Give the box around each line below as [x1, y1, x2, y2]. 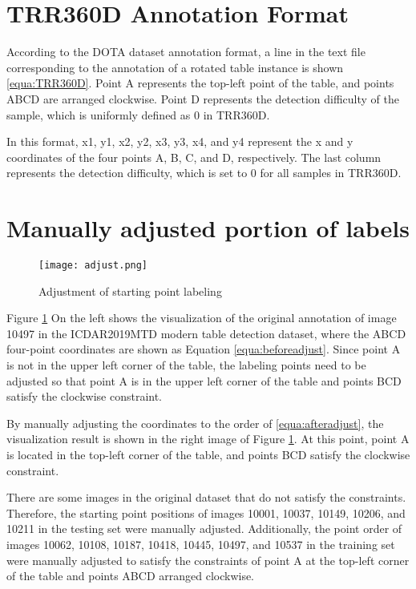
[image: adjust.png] [38, 260, 148, 271]
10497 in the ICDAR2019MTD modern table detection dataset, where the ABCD [6, 325, 406, 341]
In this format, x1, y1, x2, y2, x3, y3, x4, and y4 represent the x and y [6, 133, 353, 150]
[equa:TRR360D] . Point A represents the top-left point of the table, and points [6, 75, 394, 91]
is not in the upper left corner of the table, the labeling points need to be [6, 357, 366, 373]
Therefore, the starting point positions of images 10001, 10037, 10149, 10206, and [6, 504, 406, 521]
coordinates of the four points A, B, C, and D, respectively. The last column [6, 148, 382, 165]
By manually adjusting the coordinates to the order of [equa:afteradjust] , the [6, 414, 384, 431]
